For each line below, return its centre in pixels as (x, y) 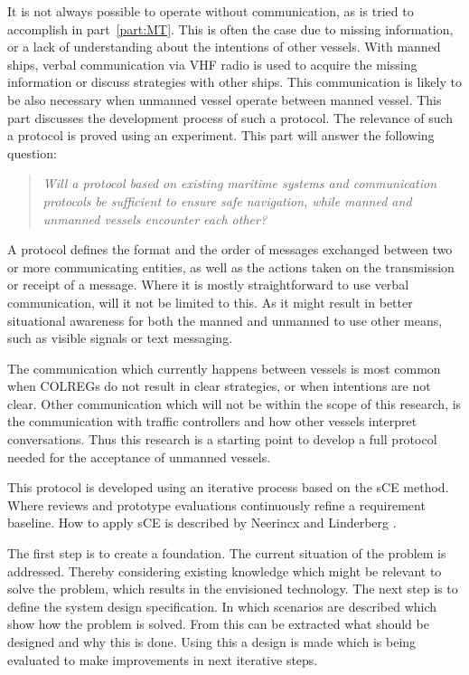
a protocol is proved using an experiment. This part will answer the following (221, 135)
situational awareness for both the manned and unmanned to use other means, (225, 320)
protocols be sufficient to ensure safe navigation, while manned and (227, 200)
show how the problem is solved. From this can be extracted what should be (218, 624)
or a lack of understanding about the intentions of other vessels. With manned (224, 47)
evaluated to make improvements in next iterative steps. (163, 659)
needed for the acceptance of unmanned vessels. (139, 456)
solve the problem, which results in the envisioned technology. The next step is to (233, 589)
